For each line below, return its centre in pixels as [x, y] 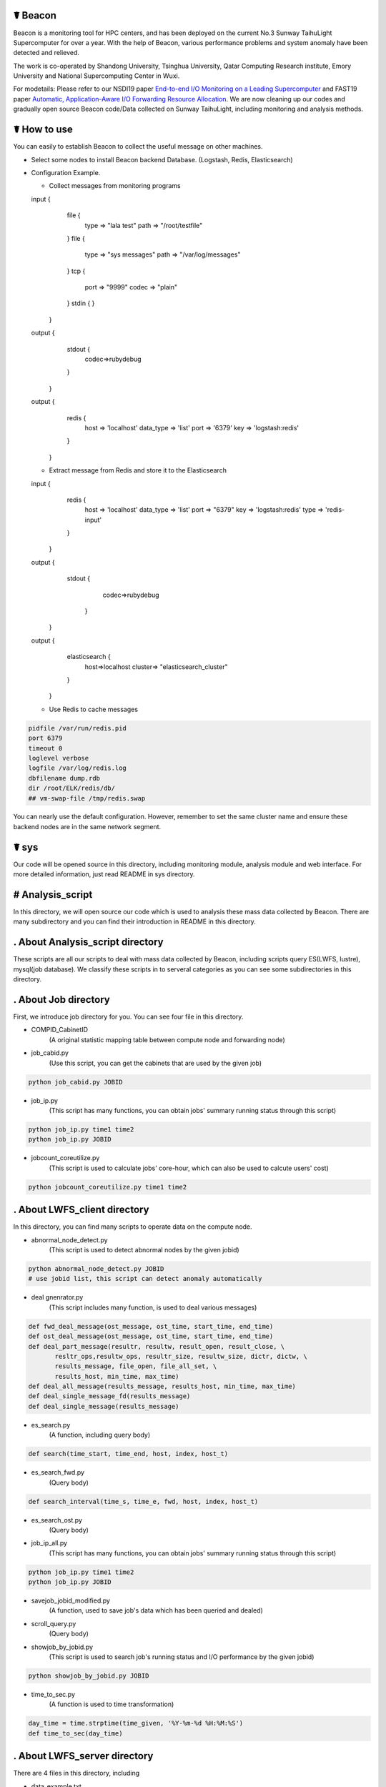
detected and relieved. [46, 53]
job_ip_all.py [49, 1543]
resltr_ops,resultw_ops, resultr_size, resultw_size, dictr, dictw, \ [181, 1356]
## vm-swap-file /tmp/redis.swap [87, 798]
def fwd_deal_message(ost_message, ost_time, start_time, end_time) [151, 1326]
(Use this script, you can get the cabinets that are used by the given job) [155, 1063]
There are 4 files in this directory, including [76, 1773]
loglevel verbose [59, 758]
